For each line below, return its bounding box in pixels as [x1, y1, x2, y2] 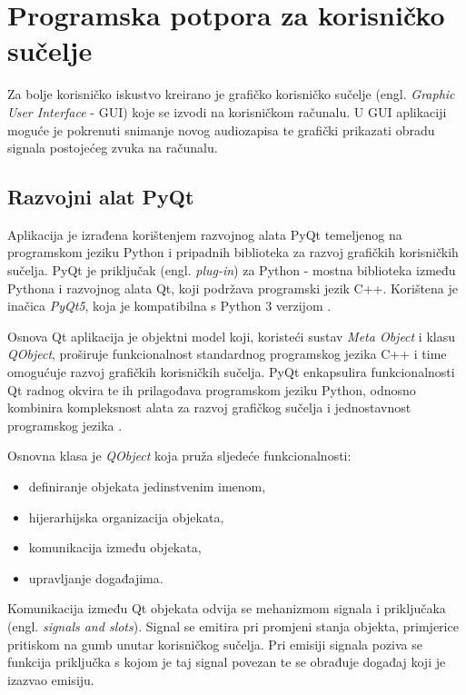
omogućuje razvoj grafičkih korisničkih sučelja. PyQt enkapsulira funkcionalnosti [7, 362, 455, 382]
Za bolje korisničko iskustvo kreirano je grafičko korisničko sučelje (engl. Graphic [7, 84, 455, 104]
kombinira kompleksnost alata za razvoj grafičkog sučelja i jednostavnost [7, 398, 411, 417]
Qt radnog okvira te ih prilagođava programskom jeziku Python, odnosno [7, 380, 416, 399]
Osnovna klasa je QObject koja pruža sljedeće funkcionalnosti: [7, 446, 352, 465]
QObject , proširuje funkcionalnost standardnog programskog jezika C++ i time [7, 344, 447, 363]
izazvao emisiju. [7, 670, 94, 689]
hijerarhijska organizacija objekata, [28, 507, 224, 526]
